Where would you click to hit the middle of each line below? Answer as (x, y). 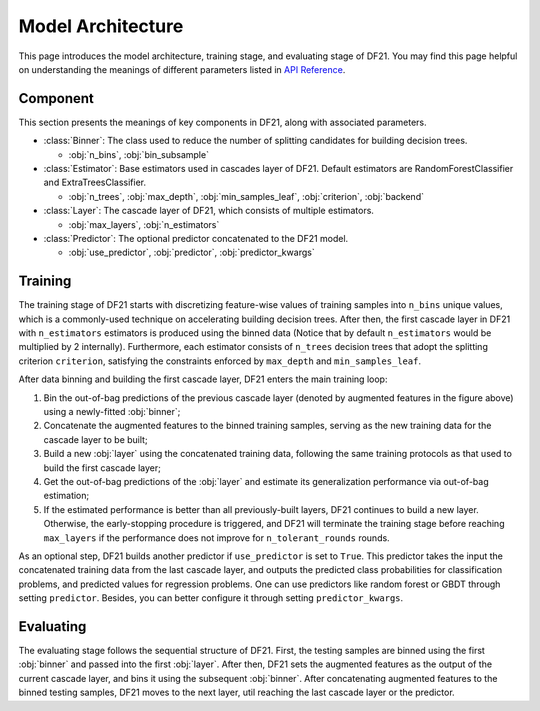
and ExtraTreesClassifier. (95, 182)
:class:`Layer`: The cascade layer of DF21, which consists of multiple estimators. (209, 211)
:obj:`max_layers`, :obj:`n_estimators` (144, 224)
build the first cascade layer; (102, 467)
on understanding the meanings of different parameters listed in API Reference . (182, 69)
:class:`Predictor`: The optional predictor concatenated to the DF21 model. (196, 238)
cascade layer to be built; (96, 439)
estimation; (66, 496)
